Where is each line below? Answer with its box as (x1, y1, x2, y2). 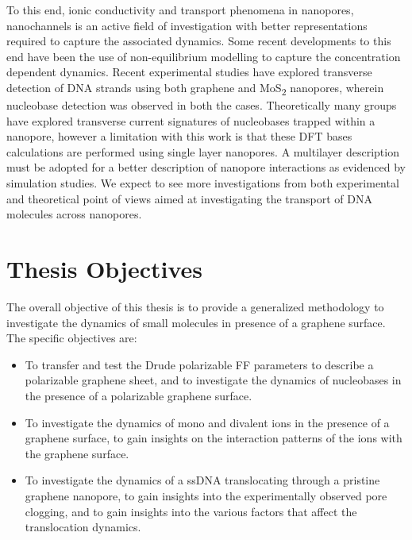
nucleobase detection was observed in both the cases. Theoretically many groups (6, 97, 397, 114)
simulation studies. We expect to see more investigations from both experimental (6, 175, 399, 191)
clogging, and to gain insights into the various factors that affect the (25, 503, 357, 519)
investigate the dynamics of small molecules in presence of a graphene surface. (6, 314, 386, 330)
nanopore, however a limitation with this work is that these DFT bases (6, 128, 352, 145)
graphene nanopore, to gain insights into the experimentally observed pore (25, 487, 387, 503)
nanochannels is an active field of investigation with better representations (6, 17, 368, 33)
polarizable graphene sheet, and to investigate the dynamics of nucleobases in (25, 372, 402, 388)
